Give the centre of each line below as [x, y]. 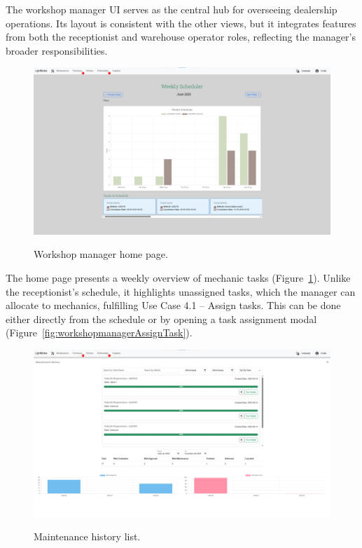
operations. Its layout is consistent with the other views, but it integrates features [181, 23]
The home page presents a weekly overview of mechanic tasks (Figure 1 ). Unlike [178, 278]
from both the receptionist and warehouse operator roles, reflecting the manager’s [181, 37]
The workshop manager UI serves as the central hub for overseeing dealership [172, 9]
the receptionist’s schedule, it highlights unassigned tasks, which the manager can [181, 291]
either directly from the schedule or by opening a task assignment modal [161, 318]
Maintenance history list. [87, 536]
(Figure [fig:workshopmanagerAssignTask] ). [99, 333]
